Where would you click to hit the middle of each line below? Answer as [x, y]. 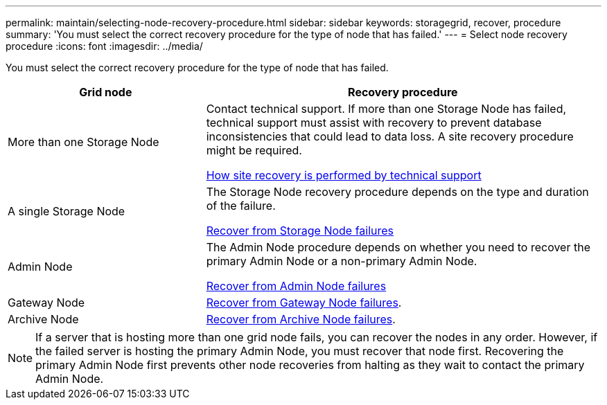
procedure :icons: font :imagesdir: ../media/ [104, 46]
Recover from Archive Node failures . [301, 319]
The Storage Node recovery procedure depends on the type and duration [397, 192]
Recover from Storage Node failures [300, 231]
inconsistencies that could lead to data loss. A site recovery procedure [390, 136]
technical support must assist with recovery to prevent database [374, 123]
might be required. [254, 150]
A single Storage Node [67, 211]
